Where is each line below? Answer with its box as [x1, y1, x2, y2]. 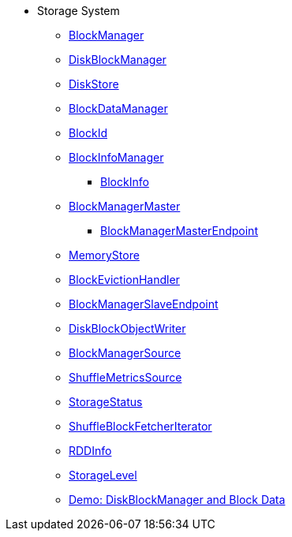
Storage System [37, 4, 120, 17]
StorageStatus [69, 395, 143, 408]
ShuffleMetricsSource [69, 371, 182, 384]
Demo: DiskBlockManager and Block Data [69, 493, 286, 506]
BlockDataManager [69, 102, 168, 115]
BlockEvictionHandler [69, 273, 180, 286]
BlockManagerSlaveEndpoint [69, 297, 219, 311]
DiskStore [69, 77, 119, 91]
